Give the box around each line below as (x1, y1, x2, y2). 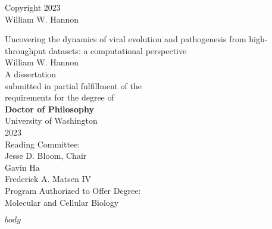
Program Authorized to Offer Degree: (5, 184, 141, 196)
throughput (5, 44, 46, 57)
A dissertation (5, 67, 57, 80)
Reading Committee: (5, 137, 80, 150)
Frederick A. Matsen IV (5, 172, 92, 185)
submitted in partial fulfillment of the (5, 79, 142, 92)
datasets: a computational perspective (48, 44, 187, 57)
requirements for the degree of (5, 91, 114, 103)
